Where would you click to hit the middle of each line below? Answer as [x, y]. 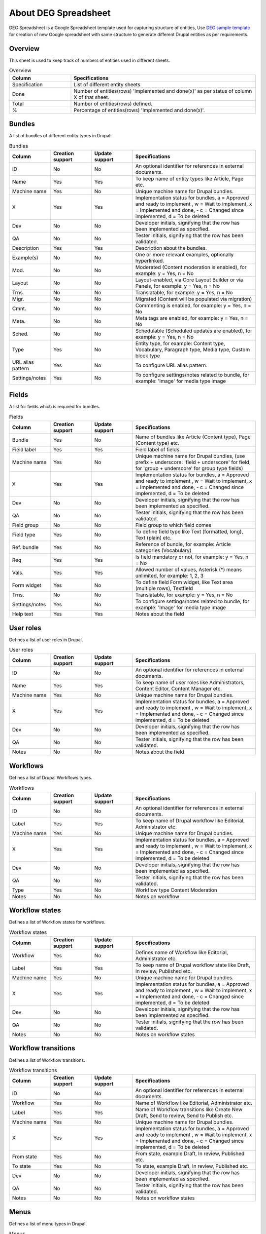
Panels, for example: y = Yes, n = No [178, 286]
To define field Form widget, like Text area [184, 582]
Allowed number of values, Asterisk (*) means [189, 570]
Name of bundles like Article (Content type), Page [193, 437]
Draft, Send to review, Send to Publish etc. [184, 1116]
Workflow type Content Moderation [177, 890]
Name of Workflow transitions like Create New [189, 1110]
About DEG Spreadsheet [60, 13]
